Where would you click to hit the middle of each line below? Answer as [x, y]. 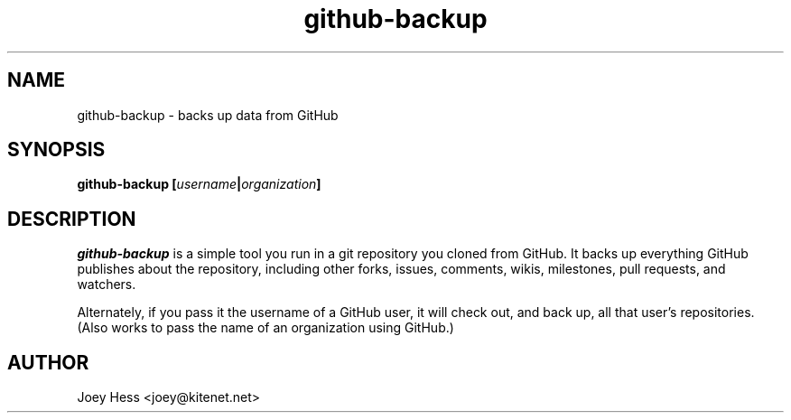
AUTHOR [48, 362]
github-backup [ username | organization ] [199, 184]
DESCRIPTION [72, 219]
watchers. [107, 285]
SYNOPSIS [56, 150]
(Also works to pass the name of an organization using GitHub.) [265, 328]
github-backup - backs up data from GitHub [208, 115]
